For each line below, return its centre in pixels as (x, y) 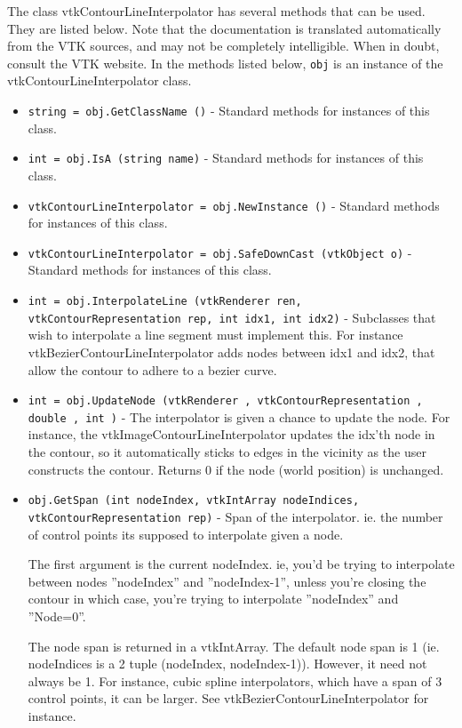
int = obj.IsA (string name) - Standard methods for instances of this (226, 158)
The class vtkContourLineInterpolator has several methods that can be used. (216, 11)
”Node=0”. (57, 616)
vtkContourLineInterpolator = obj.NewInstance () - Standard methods (234, 205)
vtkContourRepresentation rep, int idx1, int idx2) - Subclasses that (232, 317)
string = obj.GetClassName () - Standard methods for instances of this (229, 111)
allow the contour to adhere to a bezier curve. (152, 369)
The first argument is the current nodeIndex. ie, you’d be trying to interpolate (241, 564)
